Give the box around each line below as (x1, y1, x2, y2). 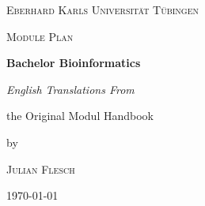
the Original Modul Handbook (6, 107, 154, 124)
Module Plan (6, 28, 74, 44)
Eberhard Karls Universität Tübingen (6, 2, 199, 17)
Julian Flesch (6, 160, 75, 177)
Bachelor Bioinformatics (6, 54, 141, 71)
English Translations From (6, 81, 135, 97)
